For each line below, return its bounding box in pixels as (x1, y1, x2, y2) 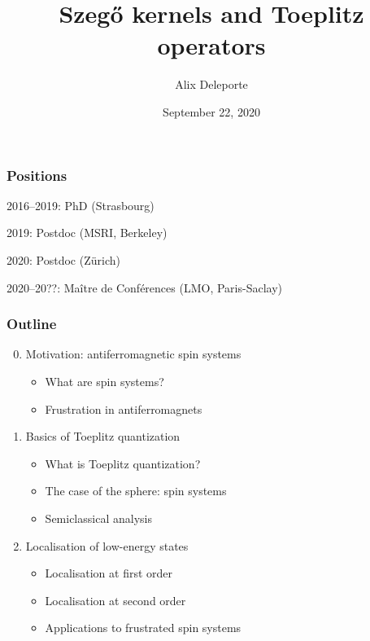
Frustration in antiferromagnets (45, 400, 202, 417)
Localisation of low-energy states (25, 537, 189, 554)
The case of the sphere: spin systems (45, 482, 227, 499)
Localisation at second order (45, 591, 186, 608)
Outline (7, 314, 57, 334)
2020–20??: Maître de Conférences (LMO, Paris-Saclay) (7, 279, 282, 296)
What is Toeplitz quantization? (45, 454, 201, 472)
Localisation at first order (45, 564, 173, 582)
